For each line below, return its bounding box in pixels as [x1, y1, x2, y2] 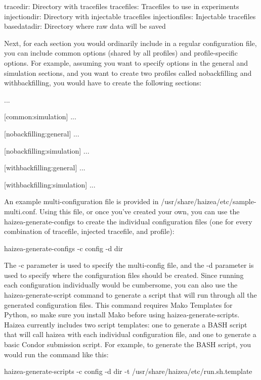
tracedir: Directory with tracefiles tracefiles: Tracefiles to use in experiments [4, 1, 239, 11]
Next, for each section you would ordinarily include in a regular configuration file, [4, 37, 257, 48]
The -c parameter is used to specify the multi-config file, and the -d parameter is [4, 260, 254, 270]
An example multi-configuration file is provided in [4, 196, 159, 207]
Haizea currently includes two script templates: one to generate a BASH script [4, 319, 247, 329]
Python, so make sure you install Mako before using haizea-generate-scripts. [4, 309, 240, 320]
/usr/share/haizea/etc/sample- [161, 196, 256, 207]
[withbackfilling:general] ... [4, 162, 85, 173]
